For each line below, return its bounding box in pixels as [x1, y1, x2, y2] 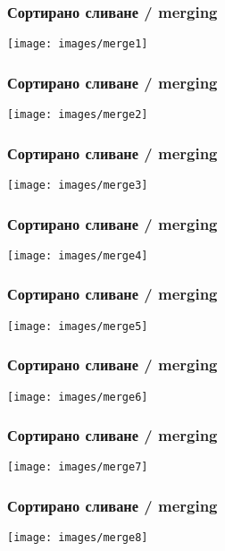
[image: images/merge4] [7, 249, 148, 262]
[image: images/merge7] [7, 461, 148, 474]
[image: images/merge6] [7, 390, 148, 403]
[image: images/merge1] [7, 38, 148, 51]
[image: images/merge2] [7, 108, 148, 122]
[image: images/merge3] [7, 178, 148, 191]
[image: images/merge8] [7, 531, 148, 545]
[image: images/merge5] [7, 319, 148, 333]
